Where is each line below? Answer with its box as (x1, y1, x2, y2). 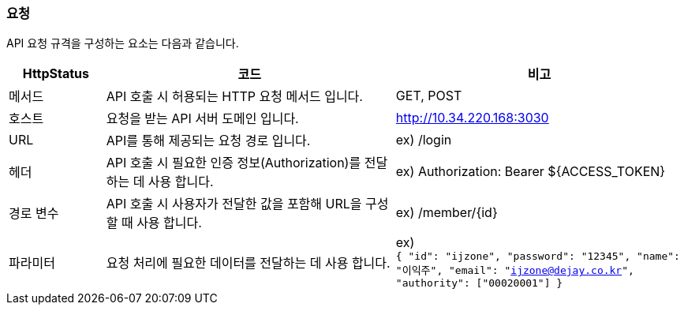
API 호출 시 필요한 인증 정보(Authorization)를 (106, 155, 361, 171)
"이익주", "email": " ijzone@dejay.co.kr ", (395, 264, 634, 277)
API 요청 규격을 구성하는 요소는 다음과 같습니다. (6, 36, 239, 51)
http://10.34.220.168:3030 (395, 110, 549, 126)
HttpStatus (22, 66, 89, 82)
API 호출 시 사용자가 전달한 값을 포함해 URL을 (106, 196, 362, 212)
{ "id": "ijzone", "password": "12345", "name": (395, 250, 680, 263)
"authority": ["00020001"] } (395, 277, 563, 290)
